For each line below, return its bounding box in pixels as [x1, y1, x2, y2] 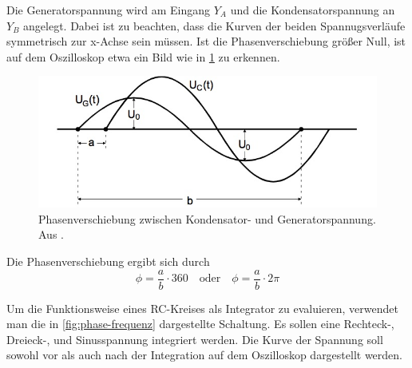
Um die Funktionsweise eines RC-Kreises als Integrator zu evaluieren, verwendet [6, 299, 398, 316]
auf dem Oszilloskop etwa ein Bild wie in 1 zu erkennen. [6, 48, 280, 65]
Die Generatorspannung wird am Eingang [6, 2, 211, 18]
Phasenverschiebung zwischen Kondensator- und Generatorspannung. [38, 210, 376, 227]
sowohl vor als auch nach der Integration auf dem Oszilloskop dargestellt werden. [6, 346, 403, 363]
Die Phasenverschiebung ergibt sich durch [6, 253, 210, 270]
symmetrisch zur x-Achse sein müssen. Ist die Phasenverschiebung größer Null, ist [6, 33, 406, 49]
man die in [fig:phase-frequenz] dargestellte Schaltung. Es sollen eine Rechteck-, [6, 315, 394, 332]
